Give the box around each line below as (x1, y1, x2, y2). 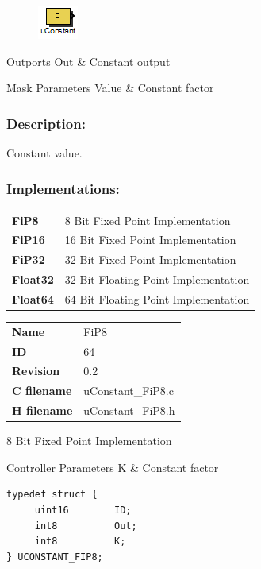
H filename (12, 402, 73, 419)
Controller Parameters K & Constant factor (6, 459, 219, 475)
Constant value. (6, 145, 83, 161)
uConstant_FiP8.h (83, 402, 175, 419)
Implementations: (6, 178, 120, 198)
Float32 (12, 271, 54, 288)
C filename (12, 382, 72, 399)
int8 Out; (34, 520, 137, 532)
